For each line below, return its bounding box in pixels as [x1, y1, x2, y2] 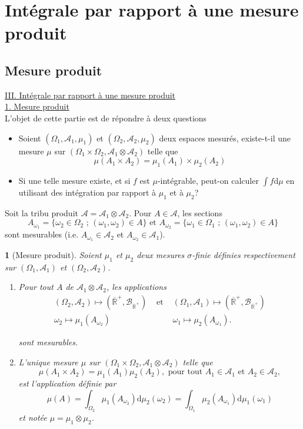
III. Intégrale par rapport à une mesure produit [5, 88, 176, 101]
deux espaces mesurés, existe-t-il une [159, 131, 291, 144]
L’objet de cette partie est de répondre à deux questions [5, 111, 207, 124]
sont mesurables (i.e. [5, 228, 79, 240]
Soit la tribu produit [5, 206, 78, 219]
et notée [18, 411, 47, 423]
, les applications [106, 280, 167, 293]
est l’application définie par [18, 377, 116, 390]
